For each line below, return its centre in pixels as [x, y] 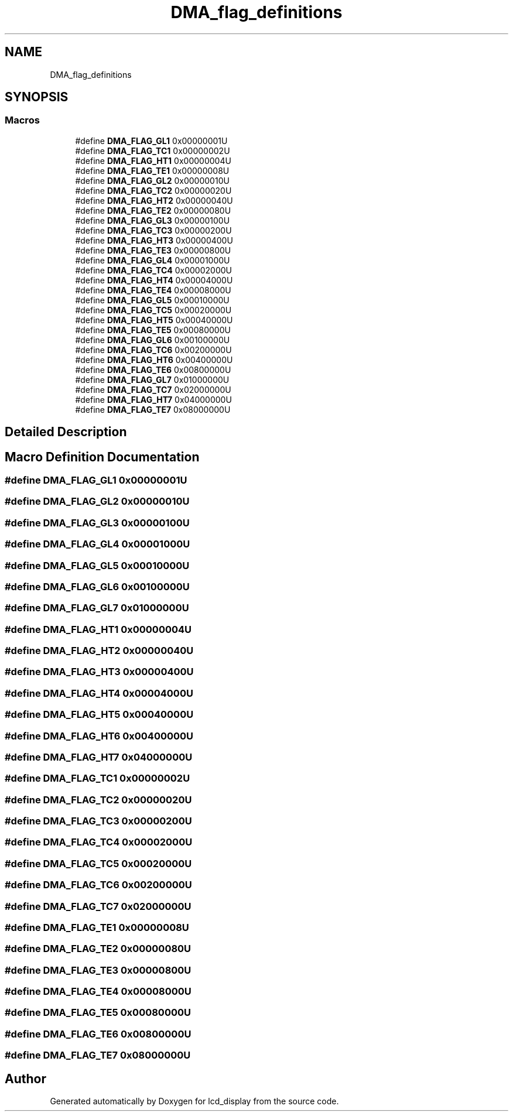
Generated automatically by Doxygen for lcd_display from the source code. [194, 1101]
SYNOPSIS [37, 97]
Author [25, 1079]
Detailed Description [66, 432]
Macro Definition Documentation [102, 457]
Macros [22, 120]
